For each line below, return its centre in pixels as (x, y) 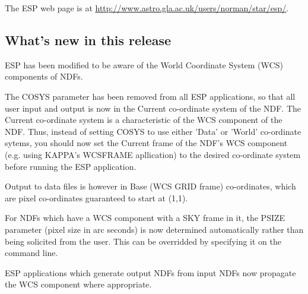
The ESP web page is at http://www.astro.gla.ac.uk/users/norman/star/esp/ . (147, 8)
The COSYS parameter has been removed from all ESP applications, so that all (150, 96)
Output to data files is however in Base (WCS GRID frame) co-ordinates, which (150, 186)
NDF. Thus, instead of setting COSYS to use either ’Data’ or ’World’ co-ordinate (153, 131)
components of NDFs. (44, 76)
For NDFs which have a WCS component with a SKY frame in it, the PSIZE (145, 218)
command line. (31, 253)
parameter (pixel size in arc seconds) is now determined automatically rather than (154, 229)
